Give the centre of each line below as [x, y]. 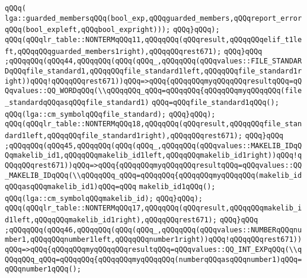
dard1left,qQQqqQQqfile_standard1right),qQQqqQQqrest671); [124, 135]
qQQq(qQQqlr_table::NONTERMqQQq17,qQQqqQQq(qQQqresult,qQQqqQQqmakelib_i [153, 208]
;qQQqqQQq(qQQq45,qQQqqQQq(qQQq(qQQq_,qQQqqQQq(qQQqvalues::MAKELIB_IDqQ [153, 146]
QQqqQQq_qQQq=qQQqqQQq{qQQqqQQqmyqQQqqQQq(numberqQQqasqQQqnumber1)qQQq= [153, 259]
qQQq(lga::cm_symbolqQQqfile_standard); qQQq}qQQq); [110, 114]
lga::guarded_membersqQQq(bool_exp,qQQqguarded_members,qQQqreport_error [153, 18]
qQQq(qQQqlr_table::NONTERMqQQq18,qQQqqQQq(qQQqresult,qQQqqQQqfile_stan [153, 124]
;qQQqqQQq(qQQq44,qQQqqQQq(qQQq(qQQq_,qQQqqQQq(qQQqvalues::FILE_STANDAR [153, 61]
